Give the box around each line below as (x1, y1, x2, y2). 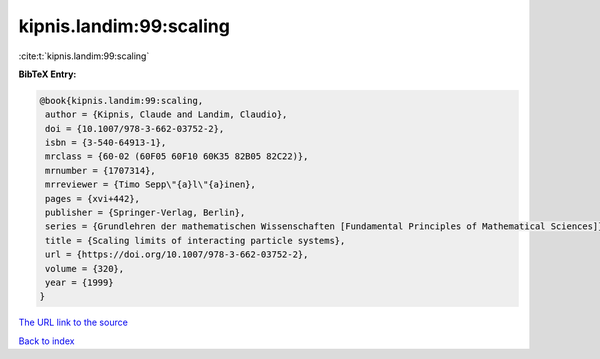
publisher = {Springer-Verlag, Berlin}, (45, 207, 246, 219)
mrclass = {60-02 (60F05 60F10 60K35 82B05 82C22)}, (45, 151, 309, 162)
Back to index (18, 335, 75, 347)
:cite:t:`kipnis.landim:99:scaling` (18, 50, 150, 62)
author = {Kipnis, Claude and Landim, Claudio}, (45, 109, 288, 120)
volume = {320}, (45, 263, 125, 274)
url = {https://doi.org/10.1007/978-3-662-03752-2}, (45, 249, 309, 260)
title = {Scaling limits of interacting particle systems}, (45, 235, 346, 246)
